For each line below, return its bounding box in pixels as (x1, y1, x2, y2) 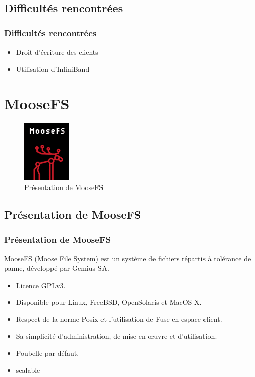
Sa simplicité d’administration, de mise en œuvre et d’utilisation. (16, 331, 217, 341)
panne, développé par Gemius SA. (4, 263, 109, 273)
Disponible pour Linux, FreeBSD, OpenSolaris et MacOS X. (16, 297, 202, 307)
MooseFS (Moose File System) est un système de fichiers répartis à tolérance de (4, 253, 251, 263)
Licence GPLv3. (16, 279, 66, 290)
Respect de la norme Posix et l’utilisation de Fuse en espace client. (16, 313, 222, 324)
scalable (16, 364, 40, 375)
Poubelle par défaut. (16, 348, 79, 358)
